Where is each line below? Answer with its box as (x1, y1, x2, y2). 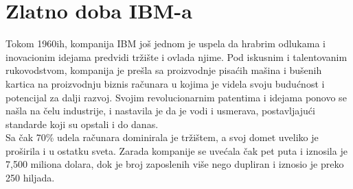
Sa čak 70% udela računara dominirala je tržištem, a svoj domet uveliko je (5, 130, 319, 144)
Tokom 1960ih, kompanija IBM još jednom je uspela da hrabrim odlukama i (5, 36, 326, 51)
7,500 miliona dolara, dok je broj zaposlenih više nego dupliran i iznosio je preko (5, 157, 344, 171)
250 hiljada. (5, 171, 55, 185)
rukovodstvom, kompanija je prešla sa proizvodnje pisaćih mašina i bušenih (5, 63, 322, 77)
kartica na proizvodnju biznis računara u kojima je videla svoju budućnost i (5, 76, 325, 90)
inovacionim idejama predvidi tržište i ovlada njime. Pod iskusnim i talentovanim (5, 49, 348, 64)
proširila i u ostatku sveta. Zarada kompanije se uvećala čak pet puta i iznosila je (5, 143, 348, 157)
